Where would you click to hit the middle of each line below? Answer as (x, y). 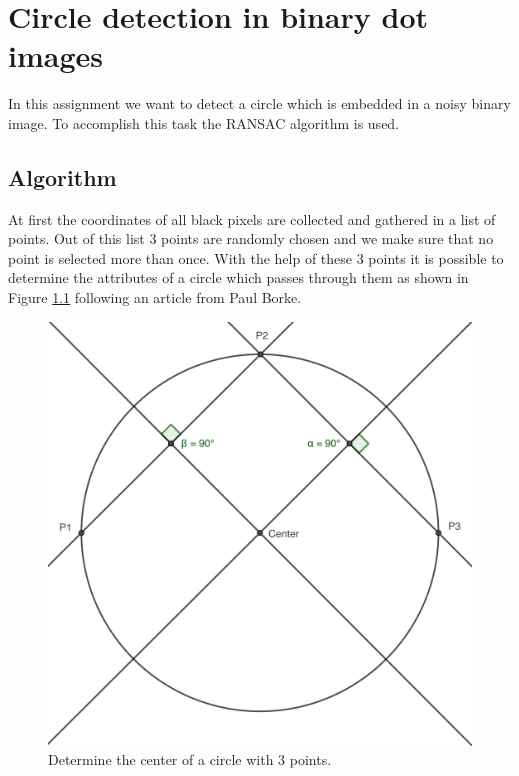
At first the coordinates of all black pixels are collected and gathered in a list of (252, 218)
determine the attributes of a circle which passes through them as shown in (238, 277)
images (55, 55)
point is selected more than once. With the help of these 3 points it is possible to (256, 257)
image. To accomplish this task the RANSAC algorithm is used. (204, 122)
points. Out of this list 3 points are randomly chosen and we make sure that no (251, 238)
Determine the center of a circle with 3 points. (190, 759)
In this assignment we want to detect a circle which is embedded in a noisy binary (259, 103)
